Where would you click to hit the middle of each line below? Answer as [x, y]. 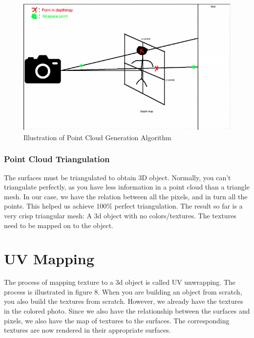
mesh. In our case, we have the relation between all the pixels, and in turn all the [126, 196]
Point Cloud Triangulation [57, 159]
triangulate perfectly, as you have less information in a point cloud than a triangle [127, 187]
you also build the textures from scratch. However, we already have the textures [124, 301]
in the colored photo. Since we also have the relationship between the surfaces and [127, 311]
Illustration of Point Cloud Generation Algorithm [97, 137]
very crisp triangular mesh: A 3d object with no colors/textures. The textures [120, 215]
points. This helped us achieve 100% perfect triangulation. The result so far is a [123, 206]
